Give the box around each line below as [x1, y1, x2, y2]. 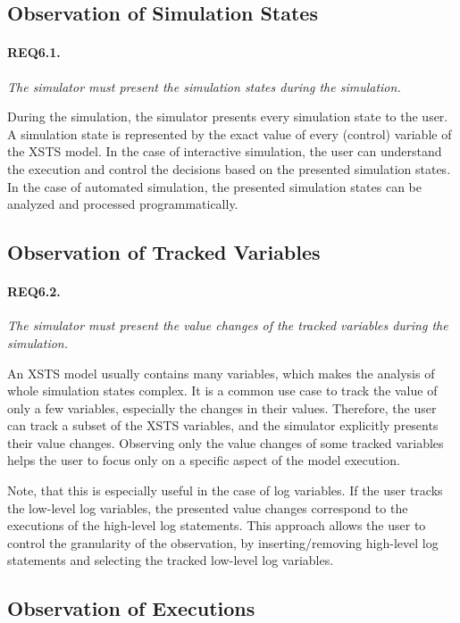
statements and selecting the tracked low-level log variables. [7, 551, 334, 569]
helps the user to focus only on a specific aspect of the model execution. [7, 451, 400, 469]
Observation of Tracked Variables [7, 238, 321, 266]
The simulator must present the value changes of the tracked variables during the [7, 316, 448, 335]
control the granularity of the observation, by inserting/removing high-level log [7, 533, 439, 552]
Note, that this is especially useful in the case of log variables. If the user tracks [7, 481, 443, 500]
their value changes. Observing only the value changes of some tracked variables [7, 433, 444, 452]
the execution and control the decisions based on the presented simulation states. [7, 159, 451, 178]
